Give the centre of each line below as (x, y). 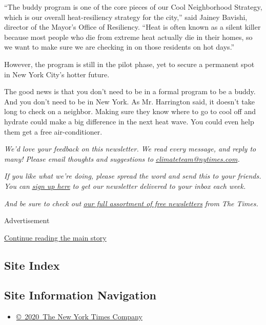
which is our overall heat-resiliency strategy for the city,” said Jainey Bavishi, (126, 17)
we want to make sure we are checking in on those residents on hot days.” (119, 47)
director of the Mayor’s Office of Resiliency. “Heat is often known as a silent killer (132, 27)
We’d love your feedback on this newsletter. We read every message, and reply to (130, 149)
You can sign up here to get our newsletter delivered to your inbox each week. (125, 186)
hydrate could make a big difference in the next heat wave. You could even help (129, 121)
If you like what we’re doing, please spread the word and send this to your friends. (133, 176)
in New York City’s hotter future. (57, 74)
